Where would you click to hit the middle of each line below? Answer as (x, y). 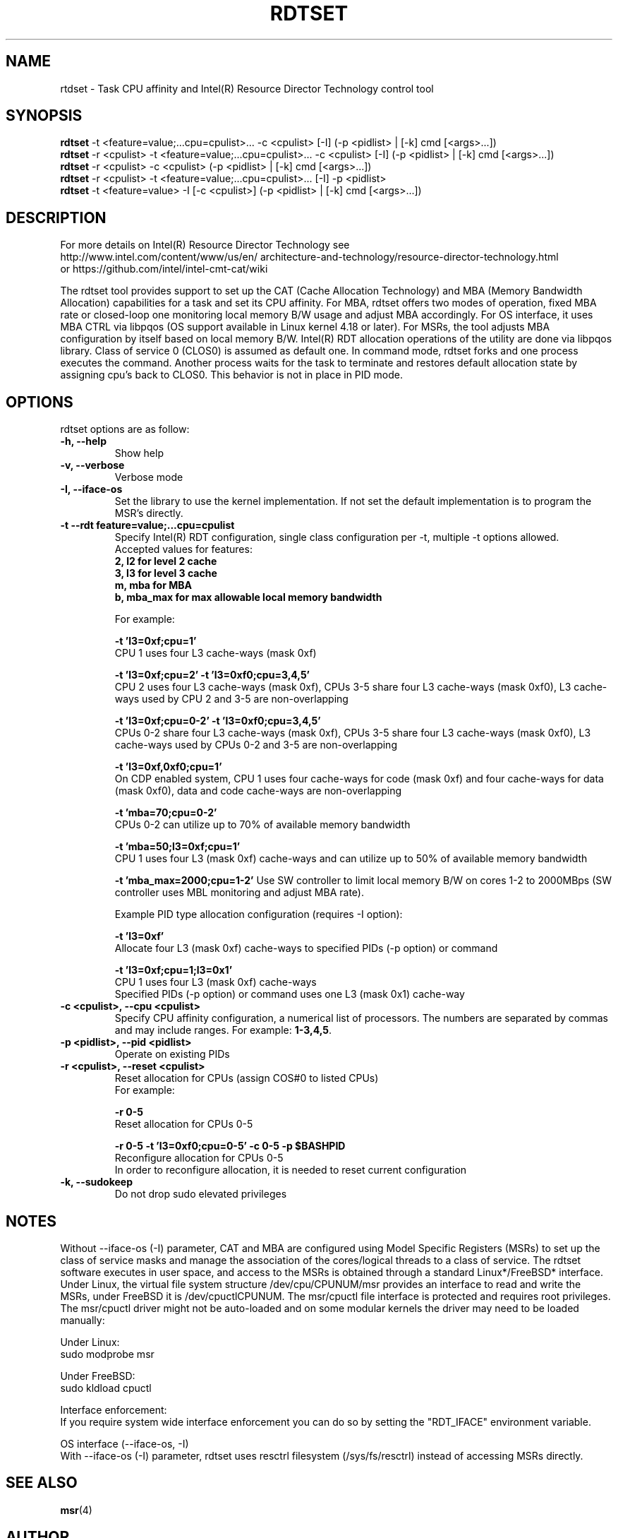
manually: (83, 1320)
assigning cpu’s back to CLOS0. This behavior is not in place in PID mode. (232, 375)
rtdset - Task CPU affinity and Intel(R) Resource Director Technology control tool (247, 88)
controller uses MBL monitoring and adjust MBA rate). (239, 893)
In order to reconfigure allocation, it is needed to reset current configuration (291, 1170)
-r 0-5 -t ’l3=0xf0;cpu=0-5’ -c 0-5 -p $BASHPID (230, 1146)
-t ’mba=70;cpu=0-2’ (166, 813)
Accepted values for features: (183, 549)
